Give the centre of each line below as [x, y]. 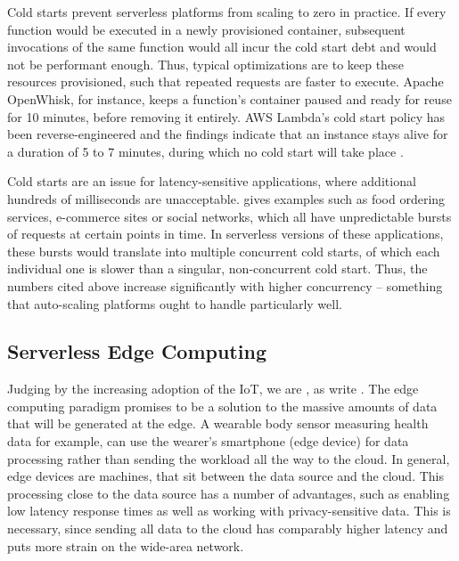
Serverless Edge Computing [137, 351]
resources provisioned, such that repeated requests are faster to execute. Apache [225, 81]
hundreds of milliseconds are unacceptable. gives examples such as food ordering [226, 198]
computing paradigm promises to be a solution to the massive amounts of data [222, 406]
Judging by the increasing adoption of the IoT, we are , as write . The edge [213, 389]
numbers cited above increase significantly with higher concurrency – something [225, 285]
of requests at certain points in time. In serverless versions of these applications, [225, 234]
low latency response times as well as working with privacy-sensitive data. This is [229, 511]
